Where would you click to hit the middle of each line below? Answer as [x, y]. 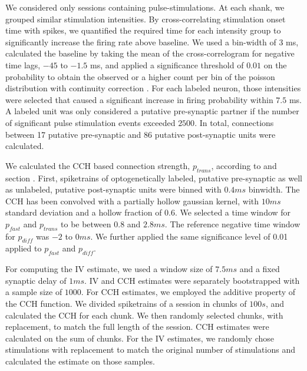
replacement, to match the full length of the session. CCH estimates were [137, 327]
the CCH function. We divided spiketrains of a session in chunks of [126, 304]
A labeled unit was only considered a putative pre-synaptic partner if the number [152, 111]
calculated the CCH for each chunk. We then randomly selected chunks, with [144, 315]
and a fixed [260, 269]
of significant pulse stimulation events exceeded [90, 122]
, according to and [244, 165]
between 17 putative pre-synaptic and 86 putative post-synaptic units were [141, 134]
